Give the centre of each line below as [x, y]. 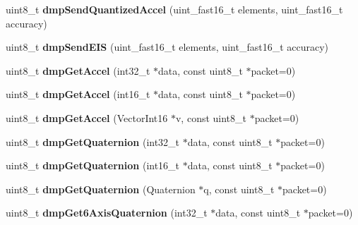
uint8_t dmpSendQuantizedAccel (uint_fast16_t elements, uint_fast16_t [174, 9]
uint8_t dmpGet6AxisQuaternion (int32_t [107, 213]
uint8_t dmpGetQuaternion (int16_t [93, 165]
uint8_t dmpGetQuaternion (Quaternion [101, 189]
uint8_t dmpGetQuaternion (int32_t [93, 141]
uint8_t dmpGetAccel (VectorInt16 [87, 117]
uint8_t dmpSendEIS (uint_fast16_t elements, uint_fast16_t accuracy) [167, 47]
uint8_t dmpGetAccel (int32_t [78, 70]
